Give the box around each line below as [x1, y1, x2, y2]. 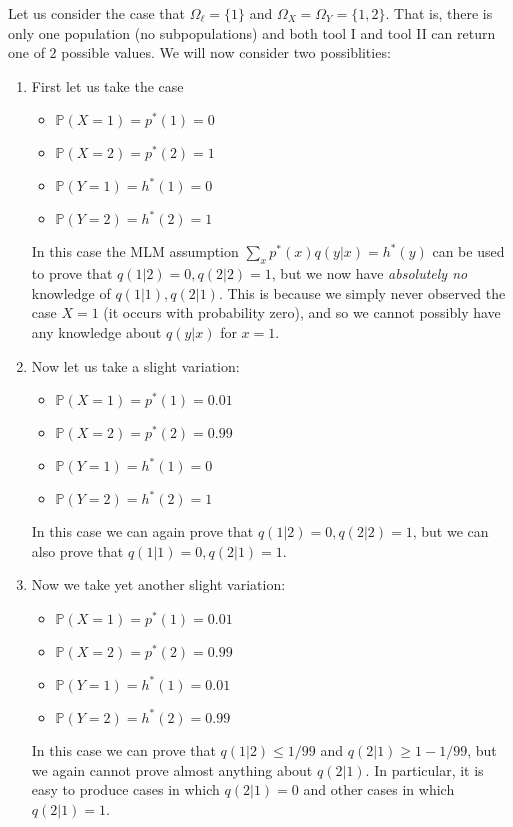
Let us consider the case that [8, 3, 185, 23]
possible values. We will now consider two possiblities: [61, 42, 391, 63]
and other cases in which [303, 779, 455, 800]
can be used [432, 241, 505, 262]
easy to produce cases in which [31, 779, 220, 800]
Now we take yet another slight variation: [31, 574, 286, 595]
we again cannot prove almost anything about [31, 759, 313, 780]
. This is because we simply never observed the [218, 282, 506, 303]
